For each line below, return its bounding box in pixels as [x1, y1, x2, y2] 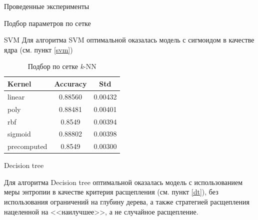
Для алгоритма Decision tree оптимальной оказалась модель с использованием [4, 176, 243, 187]
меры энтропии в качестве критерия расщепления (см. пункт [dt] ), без [4, 186, 218, 197]
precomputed [7, 141, 47, 151]
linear [7, 91, 25, 101]
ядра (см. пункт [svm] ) [4, 44, 73, 54]
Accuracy [54, 78, 87, 88]
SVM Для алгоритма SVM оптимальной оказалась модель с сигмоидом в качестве [4, 34, 254, 45]
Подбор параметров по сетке [4, 17, 91, 28]
